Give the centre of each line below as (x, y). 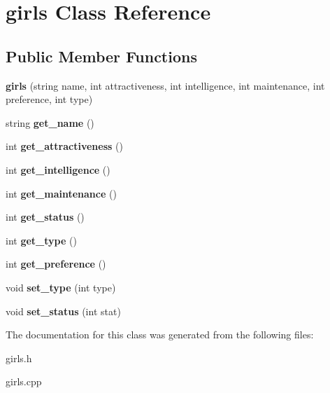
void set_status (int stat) (63, 311)
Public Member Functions (101, 56)
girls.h (19, 358)
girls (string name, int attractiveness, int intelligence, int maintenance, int (165, 85)
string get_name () (50, 122)
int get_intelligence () (58, 169)
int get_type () (41, 240)
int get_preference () (56, 264)
